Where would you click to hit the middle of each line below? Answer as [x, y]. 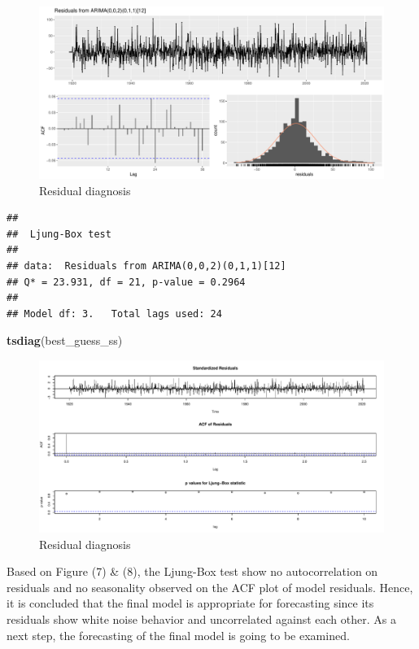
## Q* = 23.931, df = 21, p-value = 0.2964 [126, 282]
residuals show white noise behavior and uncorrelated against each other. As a [201, 619]
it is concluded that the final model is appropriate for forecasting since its [190, 603]
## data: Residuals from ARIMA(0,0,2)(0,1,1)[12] [146, 266]
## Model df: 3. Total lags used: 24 [114, 314]
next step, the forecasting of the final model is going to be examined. [178, 635]
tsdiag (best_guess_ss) [65, 340]
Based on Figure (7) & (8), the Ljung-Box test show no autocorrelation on [192, 571]
